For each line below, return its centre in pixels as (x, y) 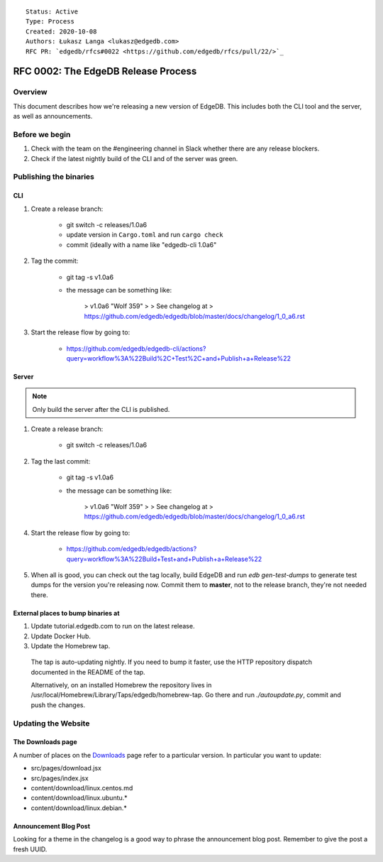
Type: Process (50, 22)
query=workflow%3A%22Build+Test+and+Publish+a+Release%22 (164, 559)
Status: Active (52, 12)
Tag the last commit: (61, 461)
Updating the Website (51, 723)
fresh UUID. (30, 849)
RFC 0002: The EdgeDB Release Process (105, 71)
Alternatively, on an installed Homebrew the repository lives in (121, 685)
